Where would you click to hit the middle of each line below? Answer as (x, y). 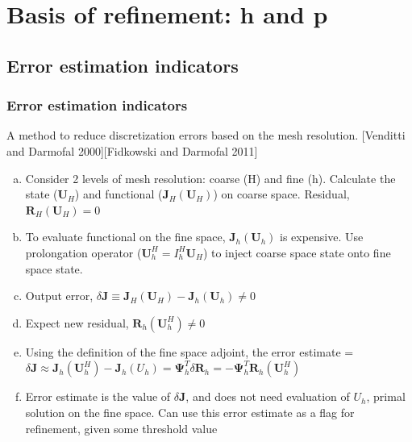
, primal (386, 396)
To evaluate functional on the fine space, (125, 237)
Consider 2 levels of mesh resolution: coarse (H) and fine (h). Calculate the (210, 178)
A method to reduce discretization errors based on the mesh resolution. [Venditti (206, 135)
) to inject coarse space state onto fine (297, 252)
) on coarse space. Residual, (281, 194)
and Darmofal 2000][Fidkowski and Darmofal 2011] (132, 150)
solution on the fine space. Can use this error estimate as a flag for (190, 412)
